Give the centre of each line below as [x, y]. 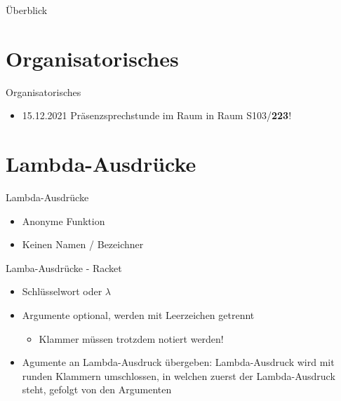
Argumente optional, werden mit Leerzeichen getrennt [138, 315]
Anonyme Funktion [63, 220]
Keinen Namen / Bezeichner [83, 244]
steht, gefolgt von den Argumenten [97, 389]
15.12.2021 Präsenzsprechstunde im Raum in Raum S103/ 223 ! [157, 115]
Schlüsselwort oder [62, 291]
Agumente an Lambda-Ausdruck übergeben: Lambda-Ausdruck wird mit [178, 362]
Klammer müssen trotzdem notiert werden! [131, 338]
